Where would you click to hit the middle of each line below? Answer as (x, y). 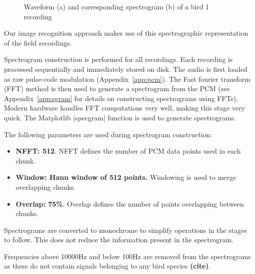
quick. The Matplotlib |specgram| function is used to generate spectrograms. (120, 117)
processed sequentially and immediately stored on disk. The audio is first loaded (126, 69)
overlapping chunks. (46, 187)
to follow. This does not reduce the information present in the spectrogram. (119, 240)
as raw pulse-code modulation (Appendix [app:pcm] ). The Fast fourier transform (127, 79)
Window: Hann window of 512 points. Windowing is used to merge (126, 177)
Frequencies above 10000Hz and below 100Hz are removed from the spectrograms (127, 256)
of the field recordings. (38, 42)
